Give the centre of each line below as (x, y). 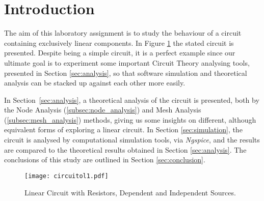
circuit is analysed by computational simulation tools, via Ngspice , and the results (132, 140)
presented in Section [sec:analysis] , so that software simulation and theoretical (126, 73)
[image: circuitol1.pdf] (67, 176)
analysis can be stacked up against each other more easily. (95, 83)
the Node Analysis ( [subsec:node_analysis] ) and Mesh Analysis (103, 110)
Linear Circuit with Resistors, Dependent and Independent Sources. (130, 192)
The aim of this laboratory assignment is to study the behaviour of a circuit (123, 33)
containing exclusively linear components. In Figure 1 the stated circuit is (119, 42)
